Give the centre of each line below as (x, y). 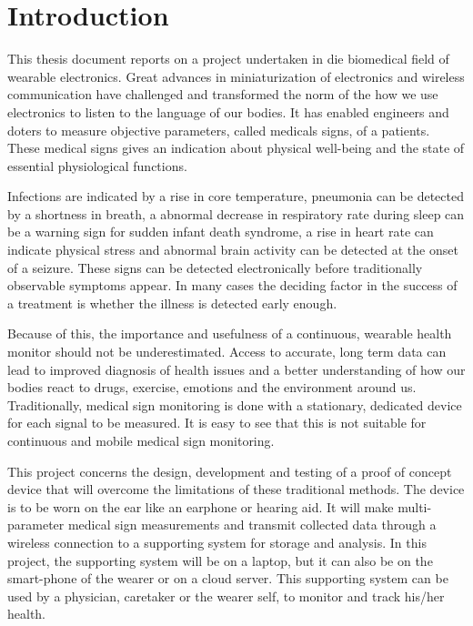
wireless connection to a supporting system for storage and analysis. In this (217, 542)
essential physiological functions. (97, 165)
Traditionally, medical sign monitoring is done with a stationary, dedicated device (235, 404)
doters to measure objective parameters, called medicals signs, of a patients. (219, 130)
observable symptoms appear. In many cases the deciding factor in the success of (232, 285)
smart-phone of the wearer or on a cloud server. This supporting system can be (228, 578)
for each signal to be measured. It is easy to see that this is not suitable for (217, 423)
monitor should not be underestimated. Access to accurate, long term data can (227, 352)
